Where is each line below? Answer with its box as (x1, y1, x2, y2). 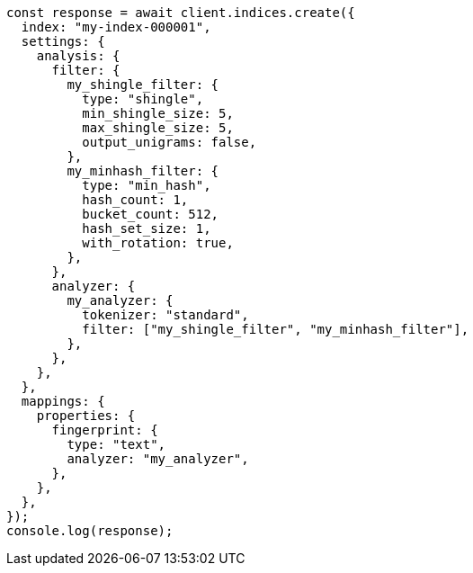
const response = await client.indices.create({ (6, 5, 355, 20)
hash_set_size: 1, (82, 221, 211, 236)
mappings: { (21, 394, 105, 408)
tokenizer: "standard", (82, 308, 249, 322)
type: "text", (67, 437, 166, 452)
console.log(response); (6, 524, 174, 538)
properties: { (36, 408, 136, 423)
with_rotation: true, (82, 236, 234, 250)
